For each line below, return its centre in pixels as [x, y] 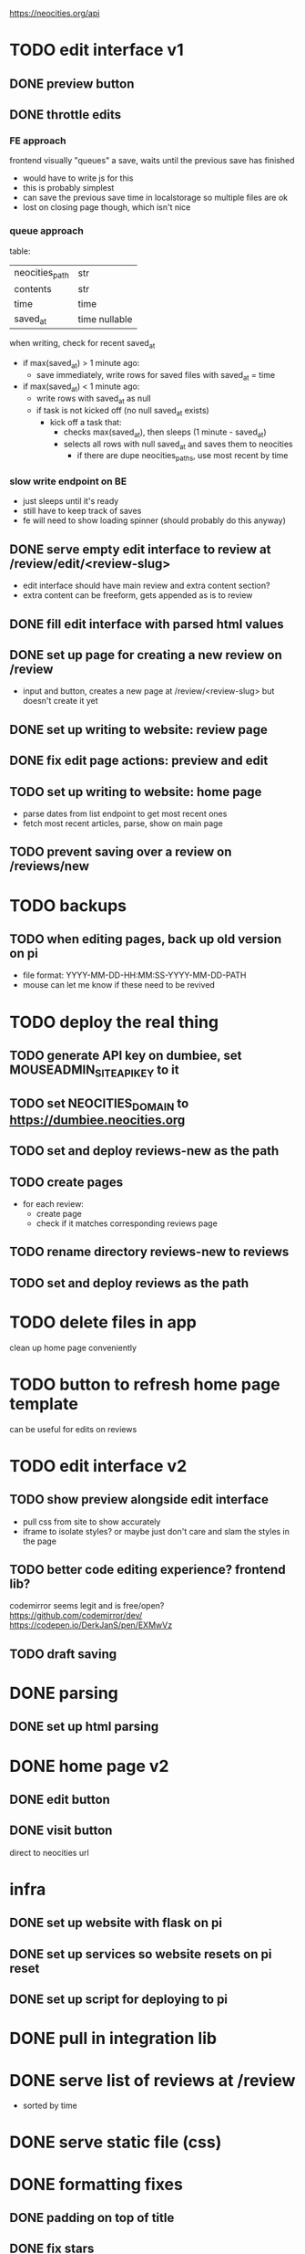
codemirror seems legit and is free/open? [87, 1606]
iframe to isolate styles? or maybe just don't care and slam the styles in [156, 1531]
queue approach [46, 231]
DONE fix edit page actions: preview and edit [139, 761]
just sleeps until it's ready [71, 501]
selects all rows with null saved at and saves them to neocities [178, 445]
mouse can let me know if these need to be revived [119, 985]
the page [40, 1541]
